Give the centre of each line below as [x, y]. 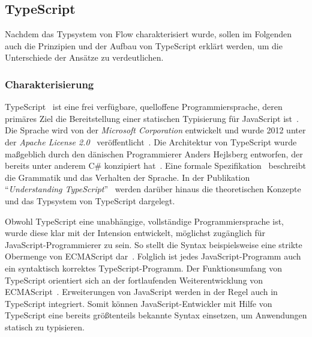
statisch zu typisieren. [45, 326]
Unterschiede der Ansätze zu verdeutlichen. [84, 57]
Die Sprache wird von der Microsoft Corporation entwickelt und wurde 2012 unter [155, 130]
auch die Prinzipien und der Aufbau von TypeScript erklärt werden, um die [144, 45]
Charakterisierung [49, 84]
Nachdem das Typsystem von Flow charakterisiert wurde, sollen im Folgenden [148, 34]
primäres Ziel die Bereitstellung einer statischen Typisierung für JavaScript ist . [152, 118]
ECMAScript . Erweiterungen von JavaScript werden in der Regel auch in [141, 292]
